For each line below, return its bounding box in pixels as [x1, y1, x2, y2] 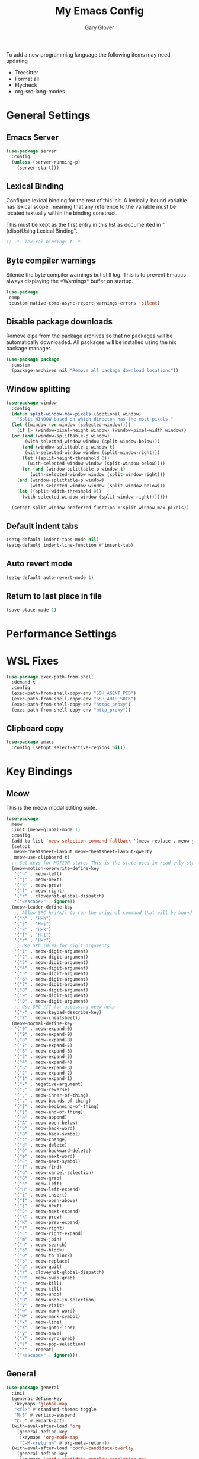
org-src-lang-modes [14, 87, 65, 95]
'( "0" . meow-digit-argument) [14, 998, 89, 1004]
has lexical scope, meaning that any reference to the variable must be [6, 203, 176, 211]
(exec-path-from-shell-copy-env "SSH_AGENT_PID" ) [11, 690, 136, 697]
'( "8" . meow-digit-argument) [14, 987, 89, 993]
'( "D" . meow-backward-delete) [14, 1147, 92, 1154]
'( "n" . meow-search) [14, 1242, 68, 1248]
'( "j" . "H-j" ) [14, 921, 52, 926]
